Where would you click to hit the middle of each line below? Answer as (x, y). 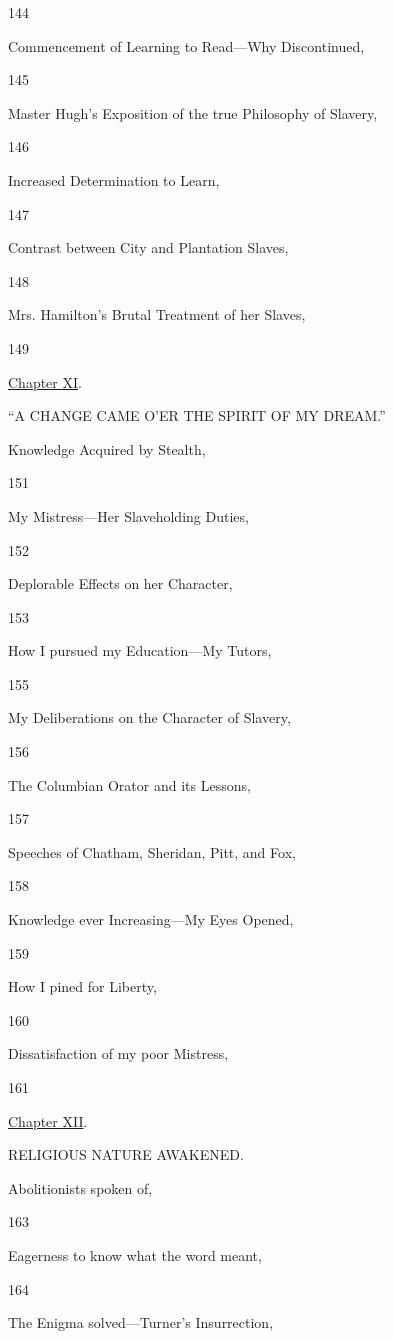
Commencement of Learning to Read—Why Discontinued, (186, 45)
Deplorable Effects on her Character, (120, 583)
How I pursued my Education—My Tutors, (140, 650)
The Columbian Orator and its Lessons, (129, 784)
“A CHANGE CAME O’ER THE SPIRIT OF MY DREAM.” (197, 415)
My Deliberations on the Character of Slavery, (149, 717)
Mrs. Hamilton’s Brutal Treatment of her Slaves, (157, 314)
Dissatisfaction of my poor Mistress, (118, 1053)
